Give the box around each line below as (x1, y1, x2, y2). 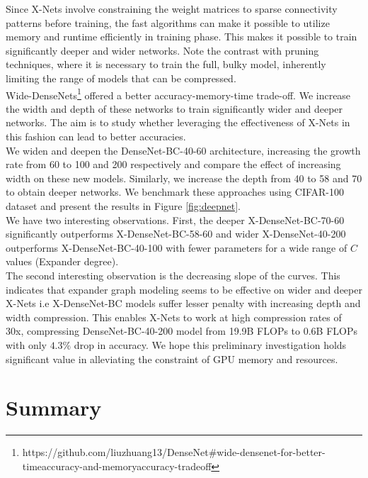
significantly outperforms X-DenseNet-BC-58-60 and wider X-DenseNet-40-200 (6, 226, 346, 241)
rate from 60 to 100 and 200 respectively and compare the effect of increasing (6, 157, 341, 172)
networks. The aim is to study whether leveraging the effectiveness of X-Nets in (6, 115, 350, 130)
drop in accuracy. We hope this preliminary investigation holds (74, 337, 347, 352)
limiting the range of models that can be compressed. (6, 70, 236, 85)
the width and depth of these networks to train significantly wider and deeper (6, 101, 343, 116)
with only (6, 337, 47, 352)
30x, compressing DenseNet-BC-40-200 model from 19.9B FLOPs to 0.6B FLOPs (6, 323, 358, 338)
